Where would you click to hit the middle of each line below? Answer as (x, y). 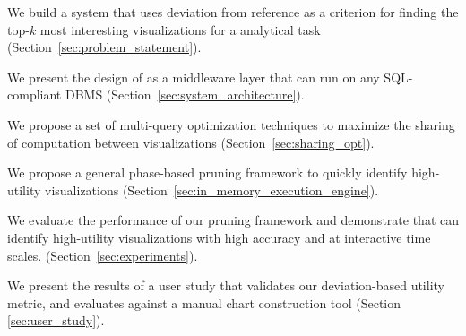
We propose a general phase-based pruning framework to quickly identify (207, 172)
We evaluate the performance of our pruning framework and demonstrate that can (233, 220)
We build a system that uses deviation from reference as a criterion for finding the (233, 12)
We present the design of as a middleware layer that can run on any (194, 77)
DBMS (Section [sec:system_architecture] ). (185, 95)
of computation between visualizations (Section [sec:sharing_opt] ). (191, 142)
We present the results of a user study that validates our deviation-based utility (226, 285)
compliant (35, 95)
